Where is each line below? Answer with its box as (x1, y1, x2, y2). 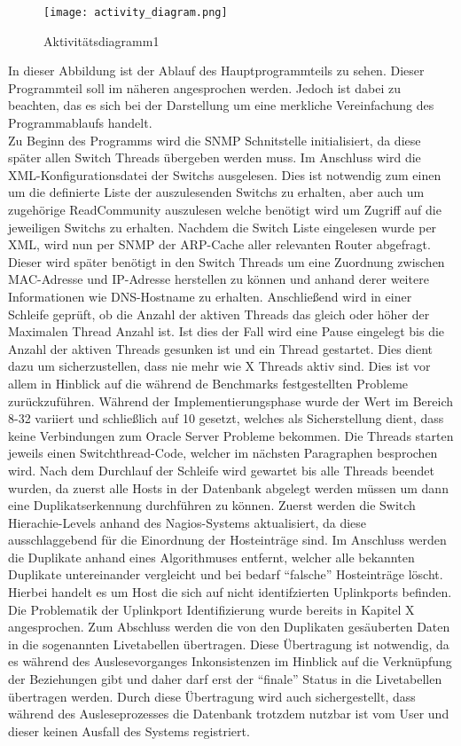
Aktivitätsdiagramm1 (43, 31, 160, 50)
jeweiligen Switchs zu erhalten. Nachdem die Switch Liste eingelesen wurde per (8, 217, 437, 236)
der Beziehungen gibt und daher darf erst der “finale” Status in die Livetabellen (8, 670, 442, 688)
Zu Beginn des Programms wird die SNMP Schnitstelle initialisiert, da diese (8, 130, 421, 149)
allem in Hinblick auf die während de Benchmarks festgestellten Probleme (8, 373, 409, 392)
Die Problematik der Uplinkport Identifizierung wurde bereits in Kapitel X (8, 600, 415, 618)
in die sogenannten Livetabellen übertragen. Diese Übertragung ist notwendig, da (8, 634, 449, 653)
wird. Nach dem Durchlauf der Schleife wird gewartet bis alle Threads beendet (8, 460, 434, 479)
